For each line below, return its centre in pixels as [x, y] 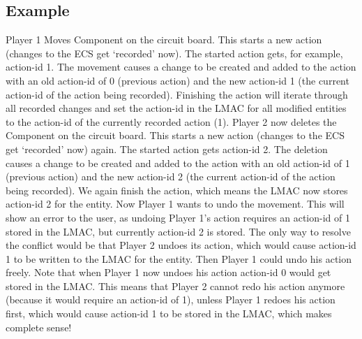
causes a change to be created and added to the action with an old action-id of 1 [178, 163]
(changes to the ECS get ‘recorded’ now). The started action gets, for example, [174, 53]
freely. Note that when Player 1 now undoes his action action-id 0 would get [168, 272]
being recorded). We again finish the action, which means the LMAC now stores [177, 190]
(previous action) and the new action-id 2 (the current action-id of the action [171, 176]
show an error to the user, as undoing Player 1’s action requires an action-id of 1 [178, 217]
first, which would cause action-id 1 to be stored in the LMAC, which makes [169, 313]
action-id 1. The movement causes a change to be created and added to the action [181, 67]
